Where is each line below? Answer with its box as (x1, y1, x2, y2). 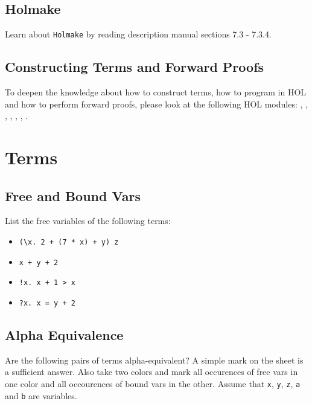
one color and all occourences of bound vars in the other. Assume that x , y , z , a (5, 377, 301, 390)
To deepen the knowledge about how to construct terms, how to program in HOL (5, 86, 307, 98)
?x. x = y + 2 (19, 298, 75, 307)
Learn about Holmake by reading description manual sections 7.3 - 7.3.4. (5, 28, 272, 40)
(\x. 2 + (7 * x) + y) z (19, 238, 119, 247)
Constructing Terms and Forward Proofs (5, 57, 264, 76)
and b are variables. (5, 389, 77, 402)
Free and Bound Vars (5, 186, 141, 205)
